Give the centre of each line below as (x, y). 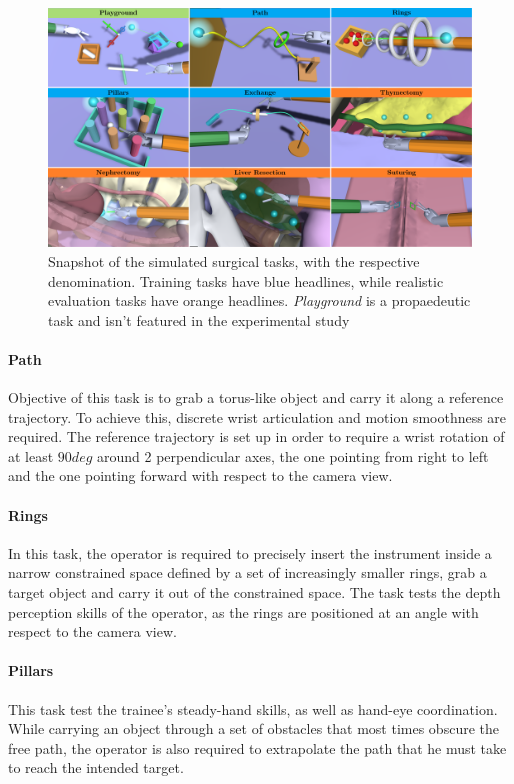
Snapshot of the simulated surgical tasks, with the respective (234, 260)
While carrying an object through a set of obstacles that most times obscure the (253, 728)
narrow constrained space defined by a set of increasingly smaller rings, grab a (247, 572)
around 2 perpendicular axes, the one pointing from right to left (293, 455)
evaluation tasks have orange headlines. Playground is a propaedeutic (259, 300)
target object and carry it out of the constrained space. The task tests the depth (254, 592)
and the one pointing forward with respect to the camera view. (200, 475)
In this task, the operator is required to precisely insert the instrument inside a (250, 552)
